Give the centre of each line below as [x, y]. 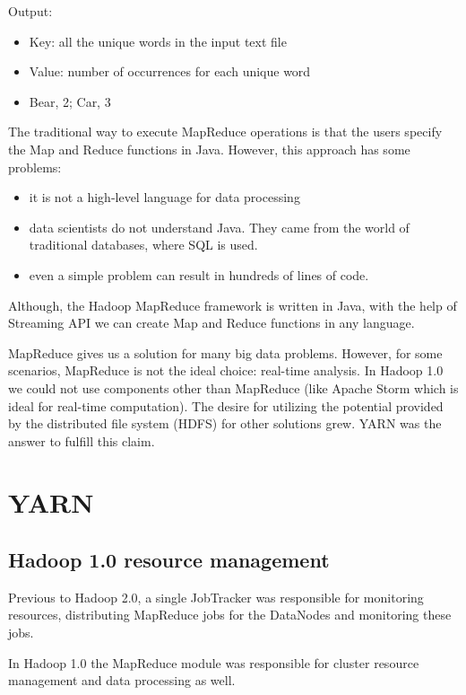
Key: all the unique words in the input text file [158, 41]
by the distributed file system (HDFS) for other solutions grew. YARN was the [225, 423]
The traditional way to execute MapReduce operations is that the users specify [225, 132]
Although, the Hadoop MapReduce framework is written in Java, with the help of [233, 305]
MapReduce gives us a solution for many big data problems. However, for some [225, 352]
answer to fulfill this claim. [82, 440]
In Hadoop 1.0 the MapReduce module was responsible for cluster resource [214, 662]
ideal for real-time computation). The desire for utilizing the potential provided [226, 405]
